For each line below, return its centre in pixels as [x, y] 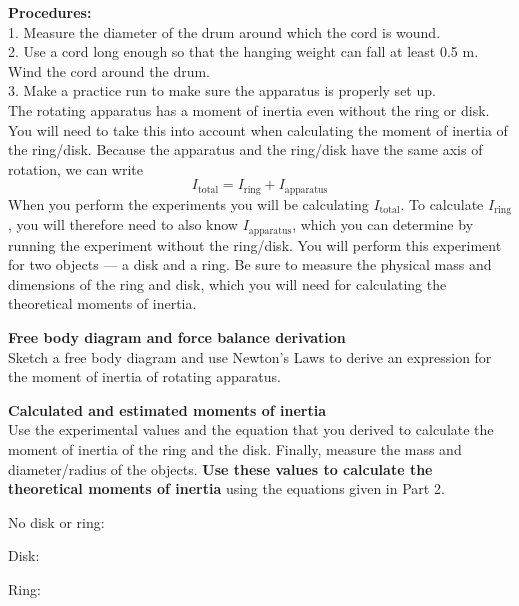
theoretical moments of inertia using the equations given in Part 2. [226, 488]
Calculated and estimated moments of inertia [167, 409]
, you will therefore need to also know [123, 224]
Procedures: [50, 12]
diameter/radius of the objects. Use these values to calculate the [220, 468]
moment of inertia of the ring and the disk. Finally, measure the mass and [235, 449]
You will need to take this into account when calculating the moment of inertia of [258, 129]
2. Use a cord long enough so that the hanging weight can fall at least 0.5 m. [243, 51]
